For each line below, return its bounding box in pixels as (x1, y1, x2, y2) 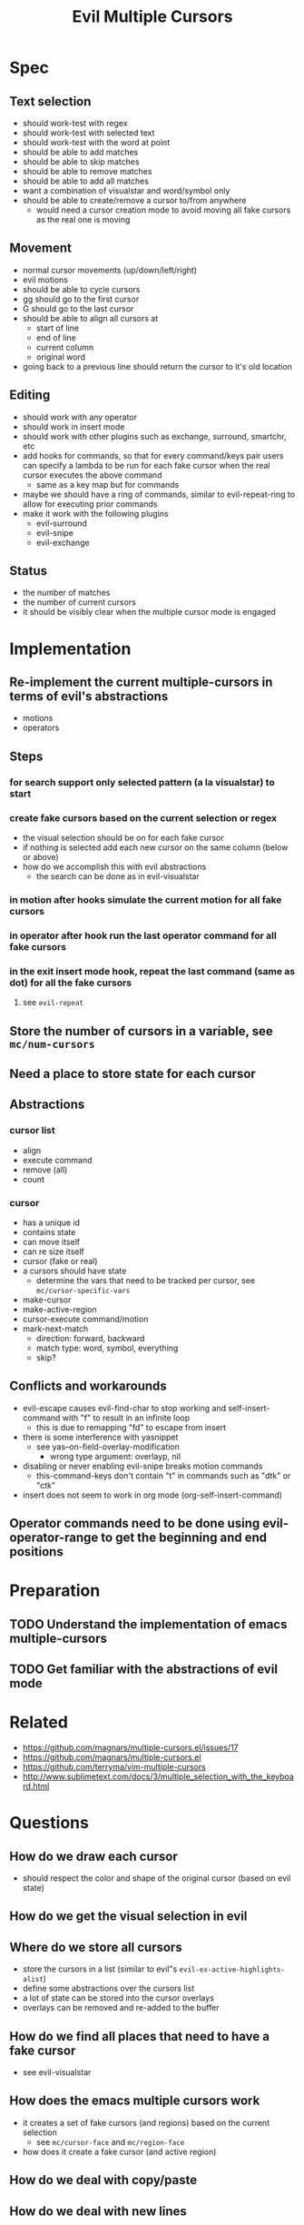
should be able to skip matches (22, 156, 140, 167)
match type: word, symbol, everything (35, 1342, 179, 1353)
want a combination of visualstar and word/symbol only (22, 185, 230, 196)
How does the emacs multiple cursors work (9, 2093, 260, 2109)
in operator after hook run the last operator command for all (9, 929, 277, 942)
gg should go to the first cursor (22, 293, 140, 304)
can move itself (22, 1236, 81, 1247)
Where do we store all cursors (9, 1939, 183, 1954)
